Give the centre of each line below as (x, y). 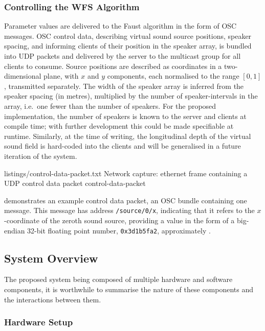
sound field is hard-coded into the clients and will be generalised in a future (123, 146)
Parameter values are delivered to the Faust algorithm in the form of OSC (120, 26)
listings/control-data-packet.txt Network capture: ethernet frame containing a (126, 173)
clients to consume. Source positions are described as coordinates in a (113, 66)
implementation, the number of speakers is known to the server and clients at (125, 116)
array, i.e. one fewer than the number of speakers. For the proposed (110, 105)
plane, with (61, 76)
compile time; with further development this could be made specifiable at (119, 126)
